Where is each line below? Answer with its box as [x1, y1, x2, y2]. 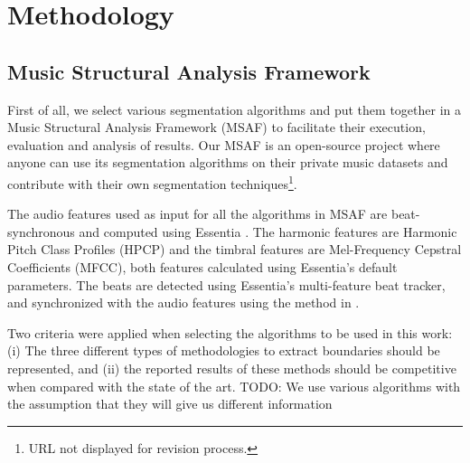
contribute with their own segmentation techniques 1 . [7, 171, 297, 193]
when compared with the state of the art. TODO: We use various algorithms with [7, 376, 461, 395]
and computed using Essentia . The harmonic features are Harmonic [79, 222, 457, 241]
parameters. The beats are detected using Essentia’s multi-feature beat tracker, [7, 275, 446, 294]
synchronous [7, 222, 75, 241]
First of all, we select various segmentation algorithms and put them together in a [7, 99, 461, 118]
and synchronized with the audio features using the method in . [7, 293, 360, 312]
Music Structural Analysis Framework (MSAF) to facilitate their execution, [7, 118, 426, 137]
